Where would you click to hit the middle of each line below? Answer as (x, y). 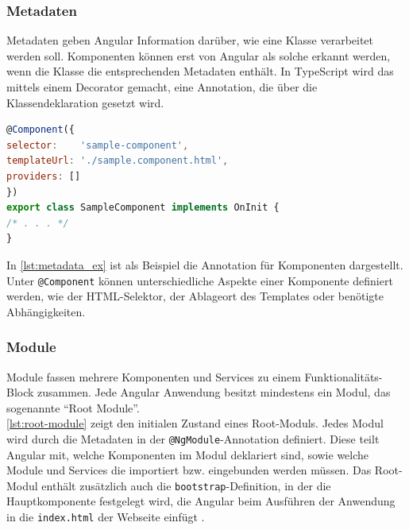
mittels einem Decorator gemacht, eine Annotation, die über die (162, 87)
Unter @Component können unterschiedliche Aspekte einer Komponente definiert (200, 280)
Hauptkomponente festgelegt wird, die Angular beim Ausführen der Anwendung (201, 501)
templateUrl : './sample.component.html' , (118, 161)
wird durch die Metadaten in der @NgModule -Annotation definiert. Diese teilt (193, 438)
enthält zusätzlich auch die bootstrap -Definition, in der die (186, 485)
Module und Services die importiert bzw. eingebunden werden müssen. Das (189, 470)
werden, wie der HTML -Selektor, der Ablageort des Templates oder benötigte (195, 296)
